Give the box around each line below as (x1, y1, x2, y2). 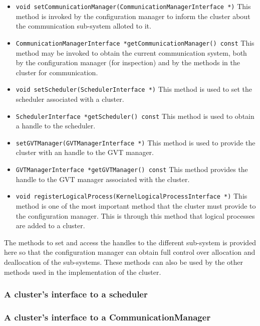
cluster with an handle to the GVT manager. (16, 147, 154, 157)
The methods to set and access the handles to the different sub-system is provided (4, 237, 256, 247)
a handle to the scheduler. (16, 120, 96, 131)
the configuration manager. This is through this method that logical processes (16, 210, 255, 221)
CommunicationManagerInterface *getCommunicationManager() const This (16, 37, 254, 48)
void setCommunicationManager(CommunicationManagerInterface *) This (16, 1, 251, 11)
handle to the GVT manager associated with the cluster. (16, 174, 190, 184)
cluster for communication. (16, 67, 98, 77)
